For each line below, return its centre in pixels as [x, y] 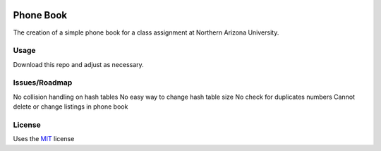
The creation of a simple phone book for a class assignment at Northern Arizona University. [146, 32]
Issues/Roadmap [43, 83]
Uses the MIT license [44, 139]
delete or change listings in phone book [71, 107]
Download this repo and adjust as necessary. [78, 64]
